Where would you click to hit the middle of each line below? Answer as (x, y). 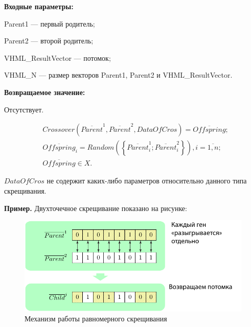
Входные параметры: (39, 6)
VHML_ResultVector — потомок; (58, 57)
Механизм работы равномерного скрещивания (96, 319)
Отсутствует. (24, 109)
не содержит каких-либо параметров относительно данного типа (147, 181)
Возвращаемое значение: (45, 92)
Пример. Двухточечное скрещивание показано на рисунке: (96, 208)
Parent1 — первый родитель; (50, 23)
